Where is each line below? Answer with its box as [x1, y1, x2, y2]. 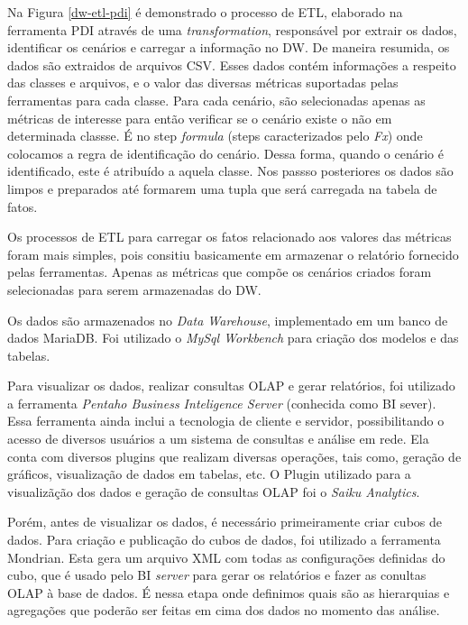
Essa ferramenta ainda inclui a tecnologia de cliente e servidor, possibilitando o [7, 411, 445, 430]
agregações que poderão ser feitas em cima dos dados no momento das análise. [7, 601, 440, 620]
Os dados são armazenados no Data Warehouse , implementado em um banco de [7, 310, 448, 329]
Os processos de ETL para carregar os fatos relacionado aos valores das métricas [7, 227, 452, 246]
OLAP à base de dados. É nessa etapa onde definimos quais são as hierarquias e [7, 583, 450, 602]
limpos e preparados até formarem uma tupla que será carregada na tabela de [7, 179, 437, 198]
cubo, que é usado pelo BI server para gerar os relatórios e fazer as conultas [7, 565, 427, 584]
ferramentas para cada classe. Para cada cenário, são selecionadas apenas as [7, 90, 426, 109]
